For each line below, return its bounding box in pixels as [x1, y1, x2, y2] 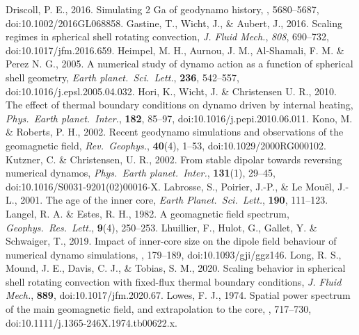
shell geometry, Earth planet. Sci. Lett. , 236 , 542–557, [6, 70, 239, 84]
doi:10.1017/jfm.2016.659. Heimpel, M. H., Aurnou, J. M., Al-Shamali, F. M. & [6, 42, 344, 57]
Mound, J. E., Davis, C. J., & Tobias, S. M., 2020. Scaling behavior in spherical [6, 261, 346, 275]
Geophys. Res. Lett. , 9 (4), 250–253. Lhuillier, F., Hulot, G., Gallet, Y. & [6, 220, 317, 234]
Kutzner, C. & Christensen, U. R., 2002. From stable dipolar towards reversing [6, 152, 342, 166]
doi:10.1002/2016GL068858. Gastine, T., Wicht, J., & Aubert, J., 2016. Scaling [6, 15, 342, 30]
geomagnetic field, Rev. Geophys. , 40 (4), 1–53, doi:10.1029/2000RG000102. [6, 138, 326, 152]
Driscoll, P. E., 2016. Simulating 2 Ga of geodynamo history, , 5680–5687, [6, 2, 319, 16]
